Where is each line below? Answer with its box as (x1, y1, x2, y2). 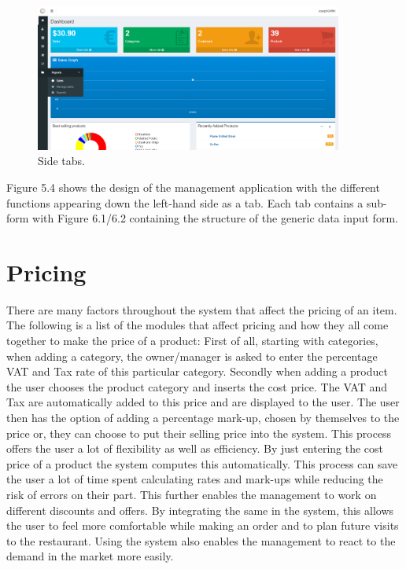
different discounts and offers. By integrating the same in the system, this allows (6, 501, 394, 518)
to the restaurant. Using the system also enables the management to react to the (6, 532, 396, 549)
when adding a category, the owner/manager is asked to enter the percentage (6, 347, 378, 364)
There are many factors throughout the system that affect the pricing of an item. (6, 301, 397, 318)
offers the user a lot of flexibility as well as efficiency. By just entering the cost (6, 440, 384, 457)
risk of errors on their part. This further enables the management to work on (6, 486, 377, 502)
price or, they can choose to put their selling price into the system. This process (6, 424, 392, 441)
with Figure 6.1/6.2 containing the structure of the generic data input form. (32, 210, 398, 226)
